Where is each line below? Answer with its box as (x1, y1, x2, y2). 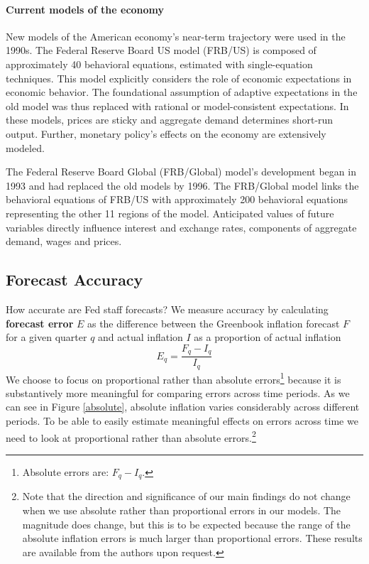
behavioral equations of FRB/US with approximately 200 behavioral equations (6, 192, 348, 207)
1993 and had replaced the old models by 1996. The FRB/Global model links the (6, 178, 359, 192)
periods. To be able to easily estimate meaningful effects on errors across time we (6, 413, 358, 428)
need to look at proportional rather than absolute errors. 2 (6, 428, 256, 445)
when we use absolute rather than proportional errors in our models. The (22, 502, 341, 517)
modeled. (6, 140, 45, 155)
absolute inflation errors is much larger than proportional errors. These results (22, 531, 363, 546)
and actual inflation (98, 330, 183, 345)
